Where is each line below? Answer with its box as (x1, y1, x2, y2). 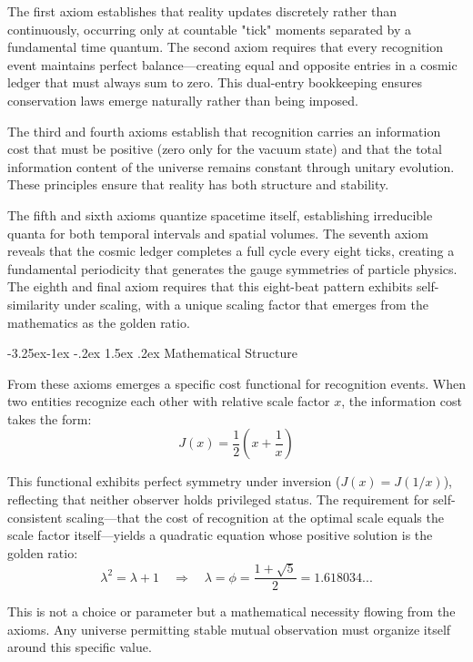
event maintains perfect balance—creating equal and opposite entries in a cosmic (7, 55, 458, 74)
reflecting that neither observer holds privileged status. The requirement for (7, 490, 429, 509)
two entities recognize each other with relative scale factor (7, 392, 330, 411)
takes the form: (7, 409, 92, 428)
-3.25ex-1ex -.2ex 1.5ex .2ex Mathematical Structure (7, 343, 297, 362)
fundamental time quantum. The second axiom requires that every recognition (7, 37, 444, 56)
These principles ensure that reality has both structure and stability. (7, 175, 389, 194)
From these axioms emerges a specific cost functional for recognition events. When (7, 373, 466, 392)
